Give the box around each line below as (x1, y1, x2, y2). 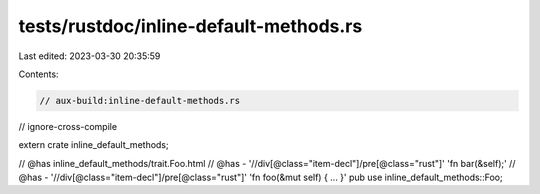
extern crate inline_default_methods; (18, 139, 169, 151)
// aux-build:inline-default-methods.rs (39, 95, 240, 106)
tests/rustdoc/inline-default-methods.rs (18, 15, 363, 37)
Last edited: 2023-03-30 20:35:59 (18, 50, 161, 62)
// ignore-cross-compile (18, 120, 118, 132)
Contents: (18, 68, 59, 80)
